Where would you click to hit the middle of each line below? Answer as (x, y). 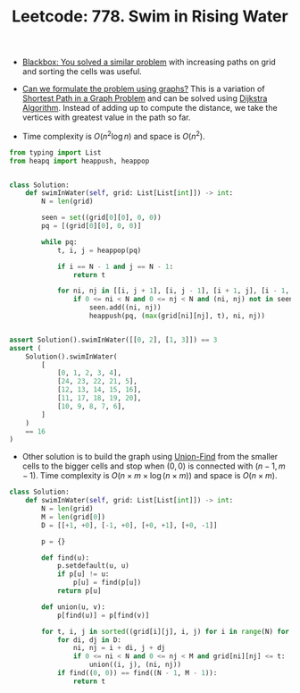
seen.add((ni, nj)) (125, 308)
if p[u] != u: (83, 574)
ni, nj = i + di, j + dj (119, 648)
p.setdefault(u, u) (93, 566)
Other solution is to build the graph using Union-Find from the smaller (150, 457)
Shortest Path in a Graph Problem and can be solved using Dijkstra (145, 98)
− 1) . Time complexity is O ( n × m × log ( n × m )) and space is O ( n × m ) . (150, 476)
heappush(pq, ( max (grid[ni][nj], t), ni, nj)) (177, 316)
